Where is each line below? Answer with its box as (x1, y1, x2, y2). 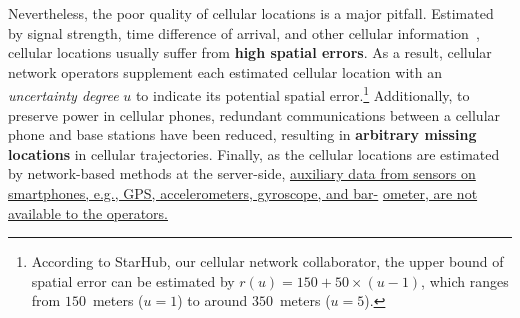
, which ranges (421, 270, 509, 291)
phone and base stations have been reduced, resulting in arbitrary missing (8, 124, 477, 145)
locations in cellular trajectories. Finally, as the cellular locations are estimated (8, 143, 500, 164)
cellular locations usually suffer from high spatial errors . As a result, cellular (8, 42, 492, 63)
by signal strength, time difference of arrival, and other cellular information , (8, 22, 480, 43)
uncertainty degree (8, 85, 119, 106)
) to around (177, 290, 248, 311)
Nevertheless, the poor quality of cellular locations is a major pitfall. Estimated (8, 3, 494, 23)
